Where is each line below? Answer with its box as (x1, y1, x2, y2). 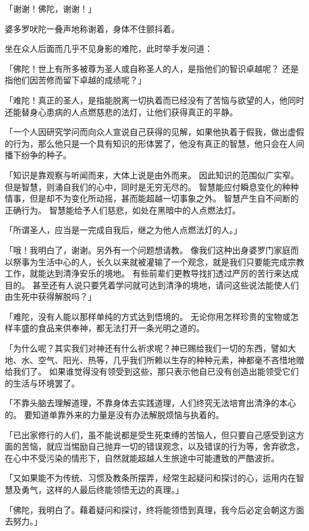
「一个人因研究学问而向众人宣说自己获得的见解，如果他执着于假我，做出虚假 (5, 125, 304, 138)
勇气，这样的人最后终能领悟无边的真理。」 (21, 483, 184, 495)
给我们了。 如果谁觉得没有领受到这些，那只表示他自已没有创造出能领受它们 (5, 365, 299, 378)
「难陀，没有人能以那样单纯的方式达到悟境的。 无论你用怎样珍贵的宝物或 (5, 310, 291, 322)
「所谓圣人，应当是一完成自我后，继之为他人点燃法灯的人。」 (5, 224, 242, 236)
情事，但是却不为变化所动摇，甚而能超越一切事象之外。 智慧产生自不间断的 (5, 192, 299, 205)
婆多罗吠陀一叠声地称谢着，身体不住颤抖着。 (5, 22, 179, 34)
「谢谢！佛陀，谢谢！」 (5, 2, 96, 14)
